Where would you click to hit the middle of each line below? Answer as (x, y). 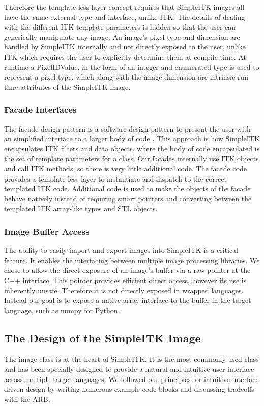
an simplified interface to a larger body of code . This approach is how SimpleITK (132, 138)
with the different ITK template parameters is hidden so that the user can (120, 27)
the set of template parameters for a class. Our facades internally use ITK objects (131, 158)
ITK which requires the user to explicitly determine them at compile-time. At (125, 56)
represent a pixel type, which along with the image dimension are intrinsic (120, 77)
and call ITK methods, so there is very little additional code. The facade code (126, 168)
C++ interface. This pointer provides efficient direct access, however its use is (125, 280)
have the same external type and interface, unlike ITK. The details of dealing (125, 17)
